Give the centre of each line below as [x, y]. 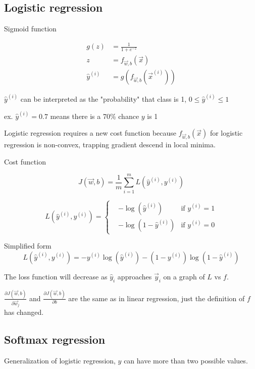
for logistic [226, 133]
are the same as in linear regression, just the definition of [157, 298]
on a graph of [184, 276]
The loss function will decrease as [56, 276]
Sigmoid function [30, 29]
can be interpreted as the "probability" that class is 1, [104, 98]
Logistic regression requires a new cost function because [90, 133]
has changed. [24, 312]
